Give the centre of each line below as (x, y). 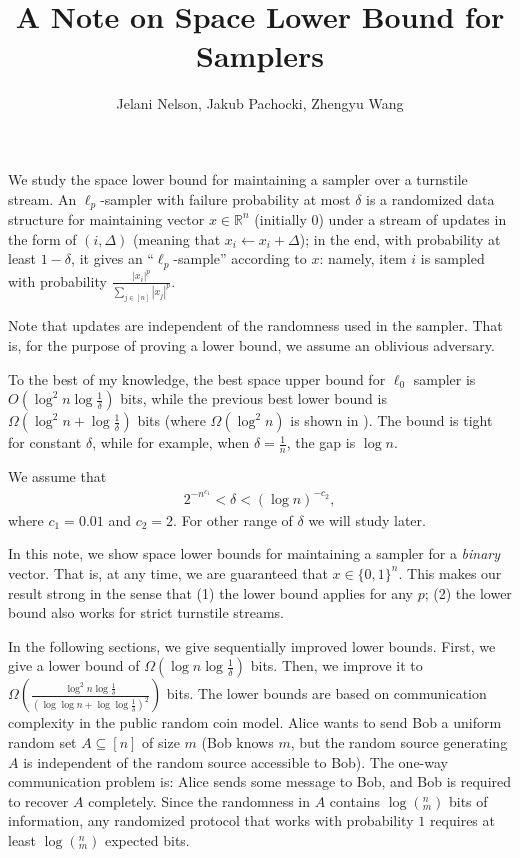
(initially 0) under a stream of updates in (380, 218)
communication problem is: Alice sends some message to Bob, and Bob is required (260, 781)
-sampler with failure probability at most (225, 198)
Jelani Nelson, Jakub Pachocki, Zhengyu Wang (260, 103)
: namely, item (363, 258)
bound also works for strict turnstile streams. (146, 612)
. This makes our (450, 572)
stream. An (42, 198)
